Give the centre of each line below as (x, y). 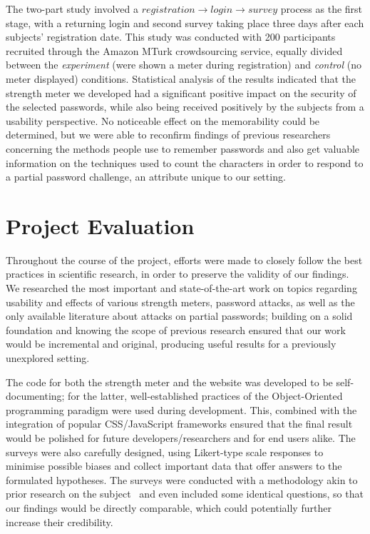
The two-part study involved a (72, 9)
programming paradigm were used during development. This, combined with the (181, 409)
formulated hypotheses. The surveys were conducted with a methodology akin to (182, 479)
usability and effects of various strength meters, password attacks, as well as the (180, 302)
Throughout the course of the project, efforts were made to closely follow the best (184, 260)
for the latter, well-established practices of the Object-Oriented (205, 396)
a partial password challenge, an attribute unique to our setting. (146, 177)
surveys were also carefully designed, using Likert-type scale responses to (165, 452)
